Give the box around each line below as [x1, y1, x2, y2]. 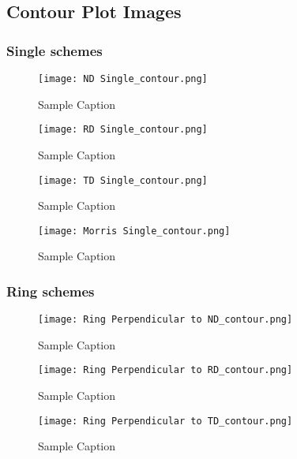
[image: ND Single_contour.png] [38, 73, 208, 84]
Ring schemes [6, 281, 95, 300]
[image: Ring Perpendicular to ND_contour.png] [38, 314, 293, 326]
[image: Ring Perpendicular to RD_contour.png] [38, 364, 293, 376]
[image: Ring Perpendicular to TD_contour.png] [38, 415, 293, 427]
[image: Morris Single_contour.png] [38, 225, 231, 237]
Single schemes [6, 40, 103, 60]
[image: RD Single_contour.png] [38, 124, 208, 136]
